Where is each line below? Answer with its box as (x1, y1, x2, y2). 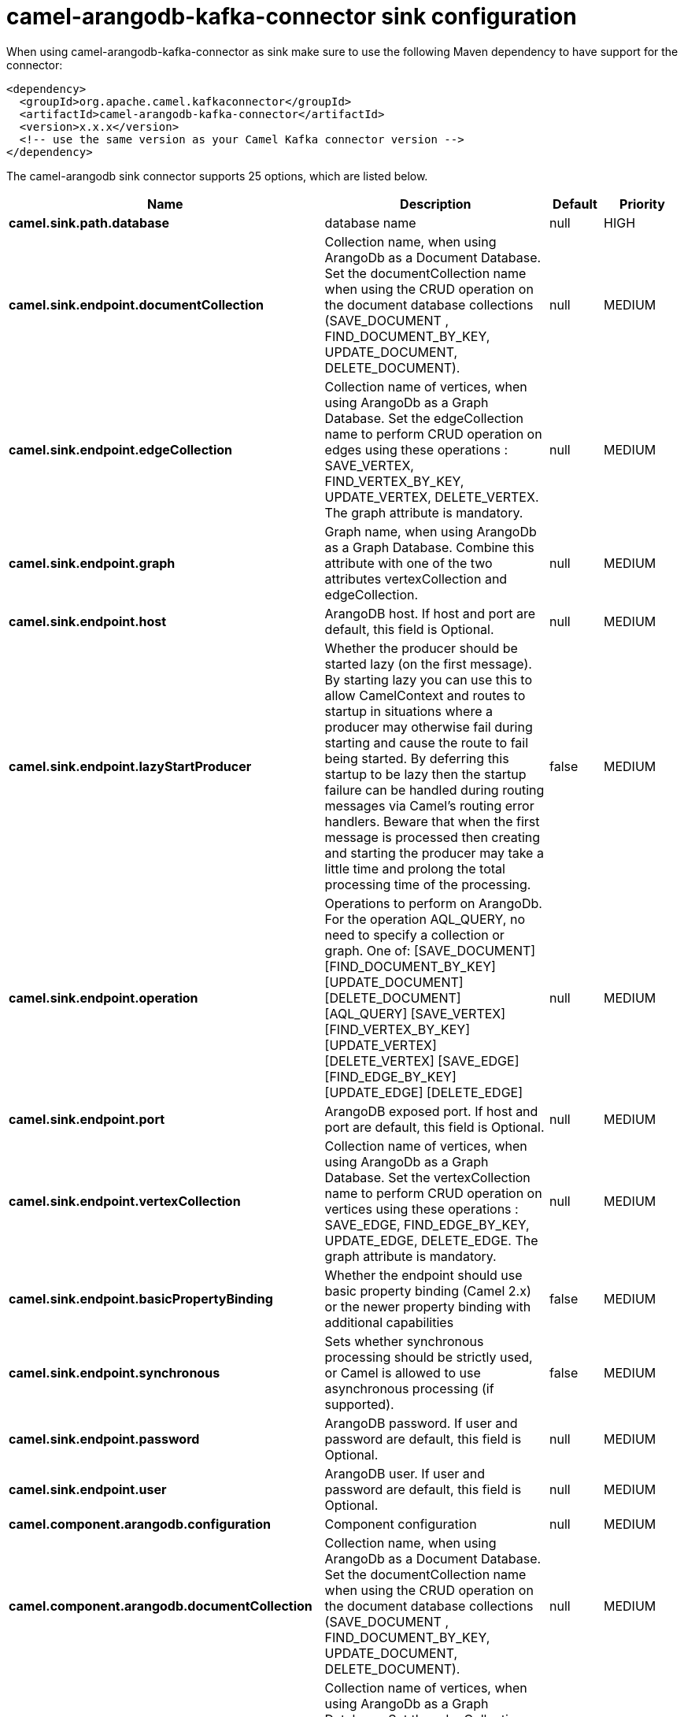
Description (400, 195, 471, 212)
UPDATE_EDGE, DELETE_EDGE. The (324, 1232, 538, 1248)
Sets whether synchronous (324, 1333, 484, 1349)
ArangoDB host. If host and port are (324, 605, 535, 621)
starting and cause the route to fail (324, 734, 529, 751)
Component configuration (324, 1515, 477, 1532)
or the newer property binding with (324, 1298, 531, 1315)
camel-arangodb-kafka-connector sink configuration (6, 3, 577, 30)
